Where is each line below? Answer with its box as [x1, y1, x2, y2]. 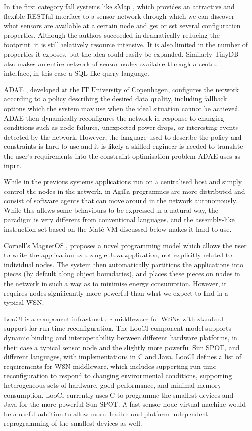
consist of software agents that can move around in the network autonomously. [4, 195, 237, 206]
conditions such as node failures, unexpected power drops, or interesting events [4, 122, 238, 132]
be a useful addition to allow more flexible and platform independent [4, 408, 208, 418]
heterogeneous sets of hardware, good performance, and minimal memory [4, 380, 221, 390]
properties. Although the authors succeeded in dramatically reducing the [4, 30, 220, 40]
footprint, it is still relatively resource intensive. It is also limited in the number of [4, 39, 248, 49]
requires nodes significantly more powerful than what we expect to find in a [4, 287, 228, 298]
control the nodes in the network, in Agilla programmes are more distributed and [4, 186, 245, 196]
